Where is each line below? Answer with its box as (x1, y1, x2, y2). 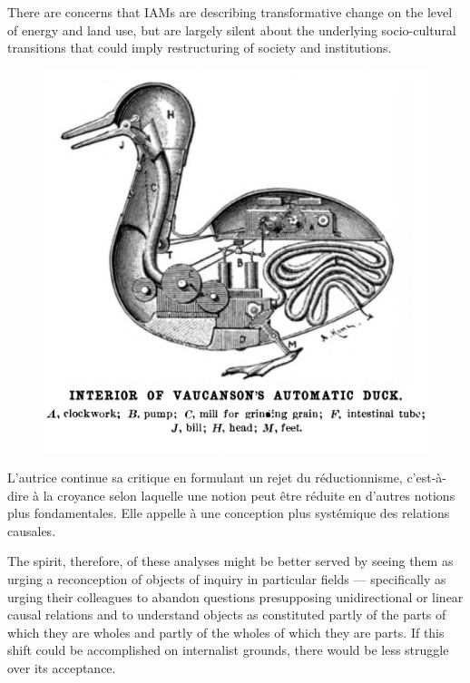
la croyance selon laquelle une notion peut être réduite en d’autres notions (43, 485, 455, 504)
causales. (7, 521, 56, 540)
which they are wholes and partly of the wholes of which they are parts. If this (7, 622, 445, 641)
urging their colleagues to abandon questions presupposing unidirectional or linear (7, 587, 464, 606)
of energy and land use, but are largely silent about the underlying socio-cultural (7, 20, 456, 39)
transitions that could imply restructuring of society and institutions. (7, 38, 392, 57)
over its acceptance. (7, 659, 116, 678)
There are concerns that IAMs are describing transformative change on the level (7, 3, 453, 21)
